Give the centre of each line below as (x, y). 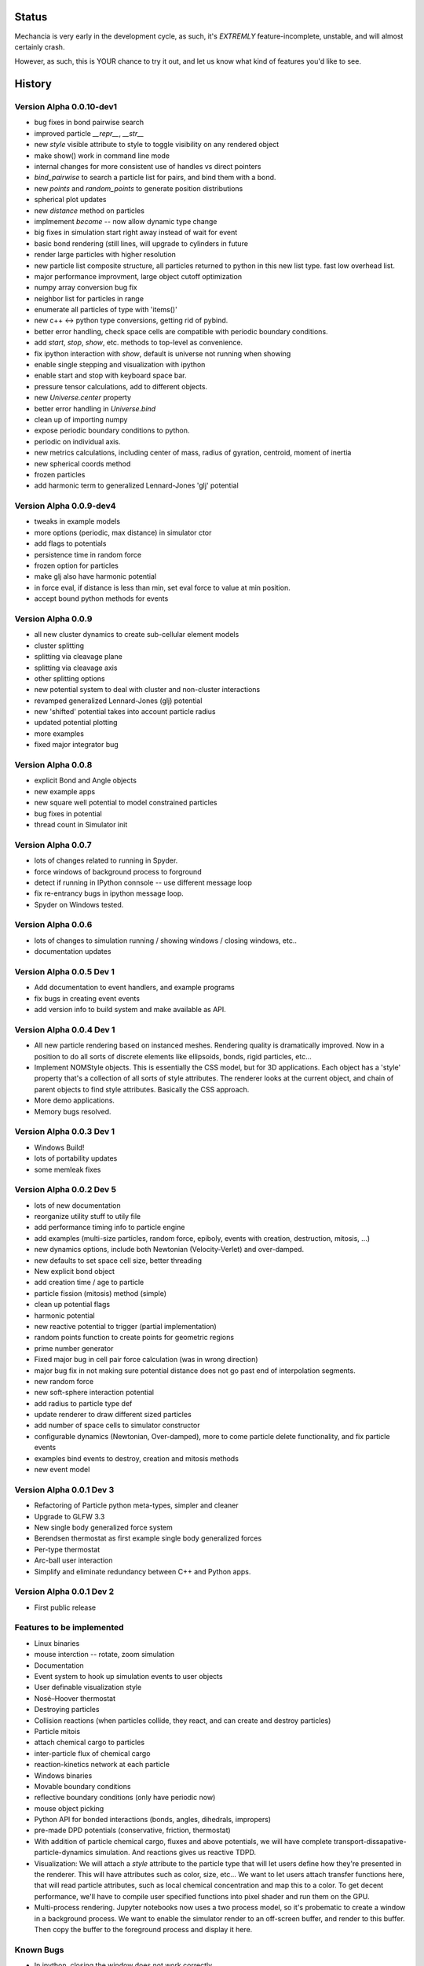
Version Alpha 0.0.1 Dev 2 (64, 1592)
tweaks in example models (77, 521)
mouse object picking (69, 1808)
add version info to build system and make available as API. (130, 1010)
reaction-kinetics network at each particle (102, 1765)
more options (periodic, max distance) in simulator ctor (123, 532)
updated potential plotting (76, 723)
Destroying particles (67, 1710)
